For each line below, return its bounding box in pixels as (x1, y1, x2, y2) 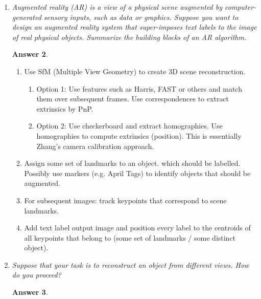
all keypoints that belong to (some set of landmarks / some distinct (24, 232, 236, 243)
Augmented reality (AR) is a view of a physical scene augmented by (12, 2, 223, 12)
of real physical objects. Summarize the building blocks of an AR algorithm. (12, 31, 247, 42)
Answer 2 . (12, 49, 48, 59)
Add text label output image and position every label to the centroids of (24, 222, 251, 233)
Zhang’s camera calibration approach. (36, 140, 154, 151)
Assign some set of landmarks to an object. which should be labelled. (24, 158, 241, 168)
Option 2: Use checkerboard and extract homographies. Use (36, 120, 223, 131)
